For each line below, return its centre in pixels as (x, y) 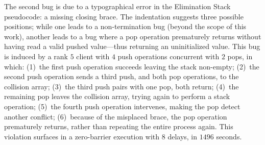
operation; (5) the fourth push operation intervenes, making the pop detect (122, 106)
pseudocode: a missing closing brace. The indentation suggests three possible (124, 16)
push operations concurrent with (168, 56)
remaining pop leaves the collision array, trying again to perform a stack (117, 96)
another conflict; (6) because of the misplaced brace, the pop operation (116, 116)
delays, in (183, 136)
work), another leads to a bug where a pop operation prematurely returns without (133, 36)
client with (93, 56)
